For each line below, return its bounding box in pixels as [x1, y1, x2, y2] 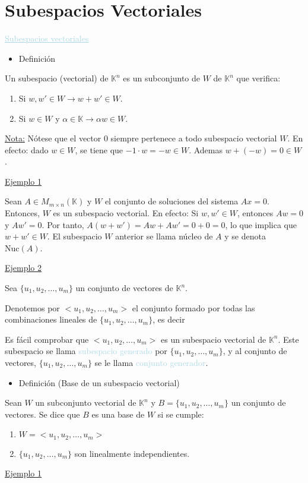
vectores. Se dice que [5, 408, 80, 420]
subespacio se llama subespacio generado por [5, 345, 167, 357]
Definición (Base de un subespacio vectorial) [18, 376, 180, 389]
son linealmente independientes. [74, 447, 190, 459]
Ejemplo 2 [5, 261, 42, 274]
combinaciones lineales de [5, 313, 97, 326]
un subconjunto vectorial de [35, 396, 136, 409]
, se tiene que [75, 143, 123, 156]
